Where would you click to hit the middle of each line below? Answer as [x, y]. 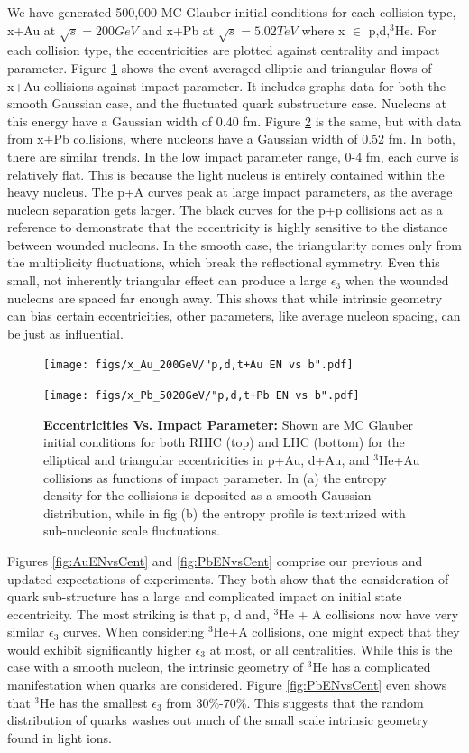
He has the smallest [94, 702]
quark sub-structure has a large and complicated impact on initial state [205, 596]
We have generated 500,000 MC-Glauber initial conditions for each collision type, [232, 12]
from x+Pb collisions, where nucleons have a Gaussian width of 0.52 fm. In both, [231, 139]
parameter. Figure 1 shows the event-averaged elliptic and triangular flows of [220, 67]
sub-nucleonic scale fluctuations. [132, 530]
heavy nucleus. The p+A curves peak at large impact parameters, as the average [230, 192]
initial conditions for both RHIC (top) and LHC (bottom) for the [224, 442]
